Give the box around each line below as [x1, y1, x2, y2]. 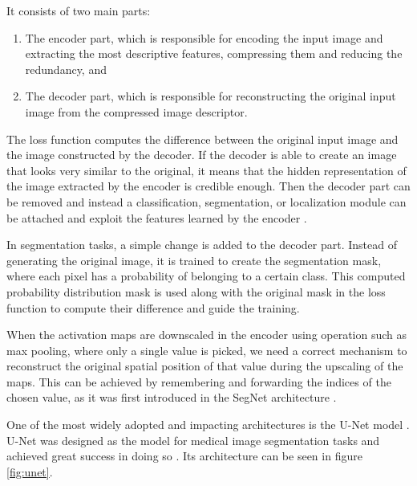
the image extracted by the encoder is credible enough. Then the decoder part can [6, 178, 411, 194]
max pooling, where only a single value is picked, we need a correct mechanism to [6, 341, 407, 358]
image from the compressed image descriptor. [25, 103, 248, 120]
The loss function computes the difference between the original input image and [6, 130, 399, 147]
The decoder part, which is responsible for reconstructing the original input [25, 88, 396, 104]
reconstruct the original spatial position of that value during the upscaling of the [6, 357, 403, 374]
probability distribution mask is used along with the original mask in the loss [6, 283, 386, 300]
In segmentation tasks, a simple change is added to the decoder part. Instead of [6, 236, 398, 253]
